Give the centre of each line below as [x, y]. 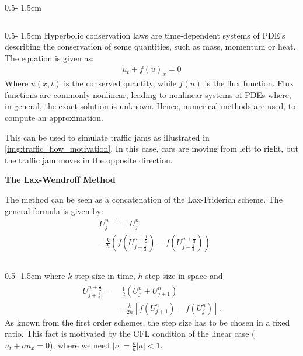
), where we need [80, 345]
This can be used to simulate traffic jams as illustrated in [107, 137]
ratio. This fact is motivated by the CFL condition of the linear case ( [130, 334]
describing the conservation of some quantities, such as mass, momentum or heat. [150, 46]
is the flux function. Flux [249, 83]
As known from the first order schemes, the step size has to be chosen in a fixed [147, 322]
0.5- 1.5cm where [35, 276]
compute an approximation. [54, 117]
